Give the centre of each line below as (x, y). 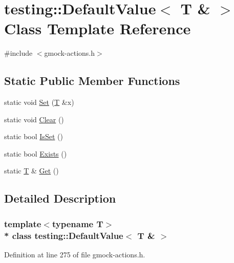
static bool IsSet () (34, 136)
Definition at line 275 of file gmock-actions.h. (75, 254)
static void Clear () (34, 119)
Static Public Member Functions (92, 81)
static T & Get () (31, 171)
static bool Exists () (36, 153)
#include (18, 53)
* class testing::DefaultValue (64, 235)
